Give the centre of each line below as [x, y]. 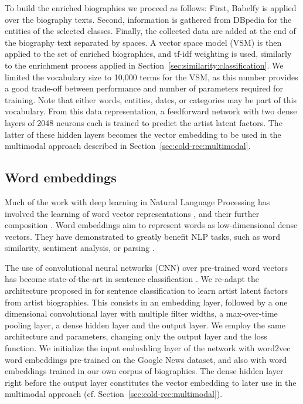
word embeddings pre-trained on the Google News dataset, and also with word [146, 359]
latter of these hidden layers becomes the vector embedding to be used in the [143, 134]
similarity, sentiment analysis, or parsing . [80, 248]
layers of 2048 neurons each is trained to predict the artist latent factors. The [144, 122]
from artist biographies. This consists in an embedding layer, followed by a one [146, 302]
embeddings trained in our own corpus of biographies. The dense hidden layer [144, 371]
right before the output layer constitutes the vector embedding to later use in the [151, 382]
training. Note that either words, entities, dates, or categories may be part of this [151, 99]
